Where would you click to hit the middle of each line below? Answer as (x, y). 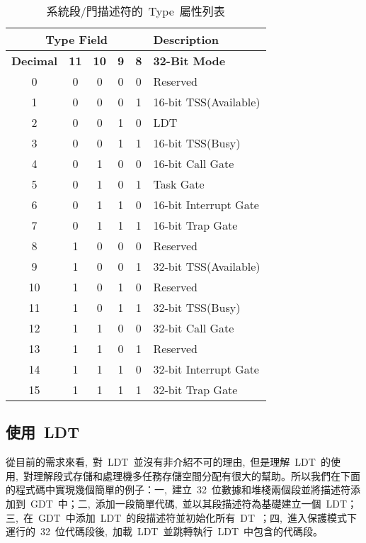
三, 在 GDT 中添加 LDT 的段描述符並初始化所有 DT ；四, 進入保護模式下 (181, 517)
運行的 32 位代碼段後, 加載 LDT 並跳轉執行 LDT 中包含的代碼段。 (164, 531)
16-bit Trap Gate (195, 225)
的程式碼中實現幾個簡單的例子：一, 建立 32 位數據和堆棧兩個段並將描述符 (178, 489)
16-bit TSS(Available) (207, 102)
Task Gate (179, 184)
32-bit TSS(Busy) (197, 307)
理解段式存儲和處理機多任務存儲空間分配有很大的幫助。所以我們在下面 (196, 475)
